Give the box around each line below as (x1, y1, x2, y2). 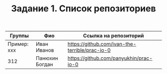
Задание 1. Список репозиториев (11, 3, 156, 14)
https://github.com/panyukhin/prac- (68, 55, 153, 62)
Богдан (35, 61, 53, 68)
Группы (9, 33, 29, 39)
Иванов (35, 47, 54, 54)
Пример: (7, 40, 29, 47)
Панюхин (35, 55, 58, 62)
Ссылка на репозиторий (83, 33, 144, 39)
